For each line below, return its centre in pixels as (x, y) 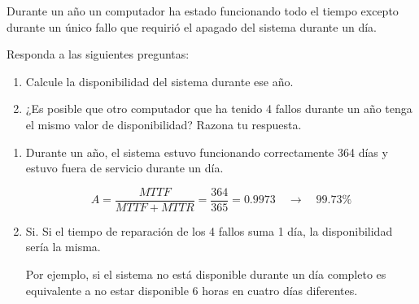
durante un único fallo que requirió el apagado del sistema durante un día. (192, 26)
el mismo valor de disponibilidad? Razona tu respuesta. (164, 124)
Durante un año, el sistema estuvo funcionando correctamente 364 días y (207, 152)
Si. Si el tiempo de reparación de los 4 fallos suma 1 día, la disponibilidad (209, 230)
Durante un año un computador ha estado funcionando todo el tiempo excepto (203, 11)
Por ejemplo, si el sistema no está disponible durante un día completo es (206, 274)
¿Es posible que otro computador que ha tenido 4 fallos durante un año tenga (219, 109)
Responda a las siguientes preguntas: (98, 54)
